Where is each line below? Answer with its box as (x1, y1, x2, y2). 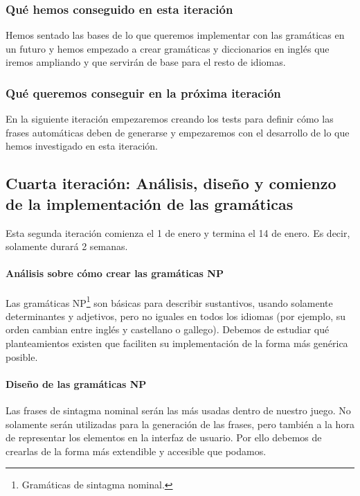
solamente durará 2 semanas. (6, 239, 128, 254)
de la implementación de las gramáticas (6, 193, 294, 214)
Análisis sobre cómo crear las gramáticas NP (6, 266, 224, 281)
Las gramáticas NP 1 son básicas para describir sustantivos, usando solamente (6, 293, 333, 310)
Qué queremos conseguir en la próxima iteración (6, 84, 281, 101)
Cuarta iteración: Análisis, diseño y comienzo (6, 172, 336, 194)
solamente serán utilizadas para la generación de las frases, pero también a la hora (6, 416, 354, 431)
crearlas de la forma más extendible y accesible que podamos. (6, 443, 267, 458)
